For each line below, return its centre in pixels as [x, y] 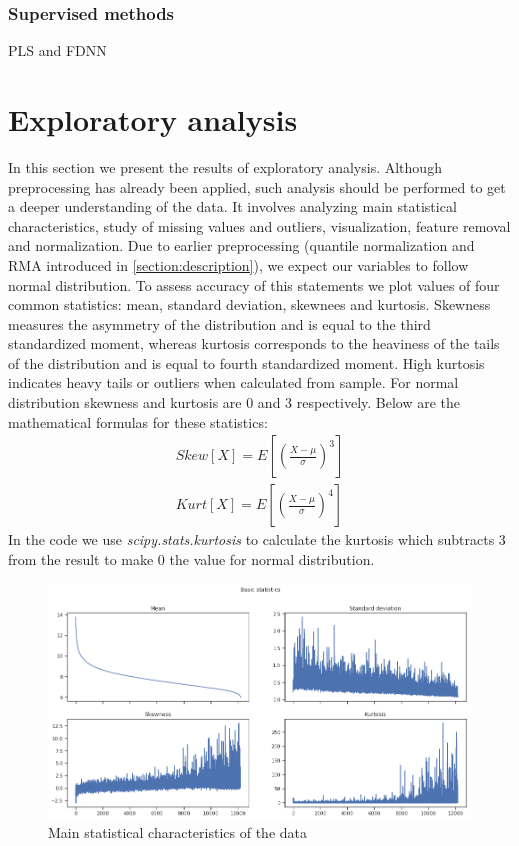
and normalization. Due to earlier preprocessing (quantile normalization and [241, 245]
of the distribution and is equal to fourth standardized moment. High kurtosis [246, 362]
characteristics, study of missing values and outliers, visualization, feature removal [259, 225]
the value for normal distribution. [272, 558]
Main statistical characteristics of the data [177, 832]
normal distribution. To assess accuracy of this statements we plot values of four [254, 284]
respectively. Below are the [378, 402]
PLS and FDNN [57, 50]
